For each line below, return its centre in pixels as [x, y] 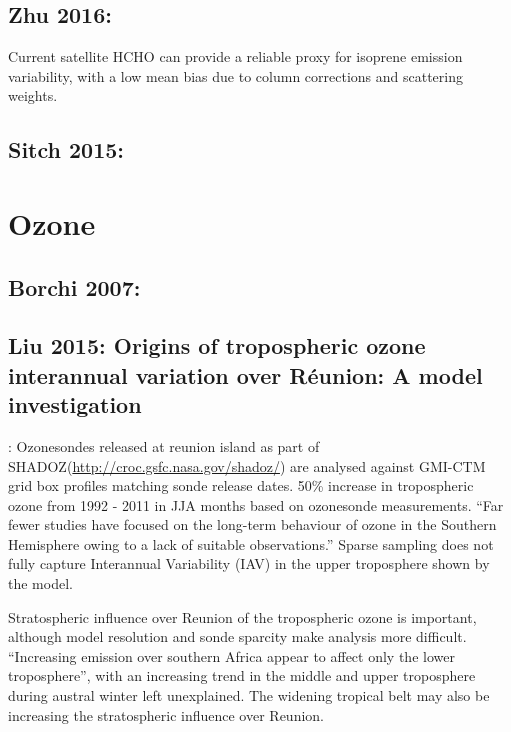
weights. [33, 95]
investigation [75, 404]
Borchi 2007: [74, 286]
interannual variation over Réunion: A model [245, 374]
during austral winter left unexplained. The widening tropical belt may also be [249, 695]
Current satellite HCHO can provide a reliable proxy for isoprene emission [235, 56]
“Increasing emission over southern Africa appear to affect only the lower [231, 655]
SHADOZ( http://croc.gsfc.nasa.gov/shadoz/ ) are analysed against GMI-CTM [247, 465]
